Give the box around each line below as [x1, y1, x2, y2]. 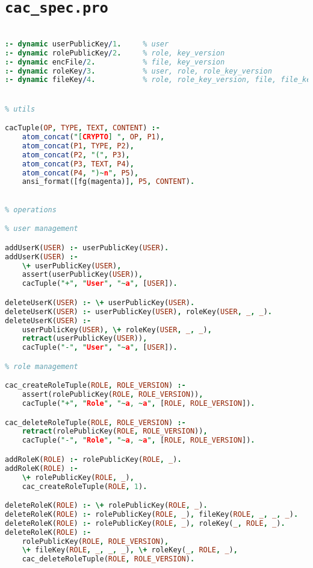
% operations [5, 205, 57, 214]
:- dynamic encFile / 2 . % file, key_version [5, 57, 225, 66]
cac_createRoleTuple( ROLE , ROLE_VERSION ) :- [5, 381, 186, 390]
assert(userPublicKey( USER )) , [22, 270, 143, 279]
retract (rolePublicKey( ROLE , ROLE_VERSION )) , [22, 427, 208, 436]
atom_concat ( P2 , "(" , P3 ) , [22, 150, 130, 159]
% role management [5, 362, 78, 371]
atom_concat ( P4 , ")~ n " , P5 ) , [22, 168, 139, 177]
